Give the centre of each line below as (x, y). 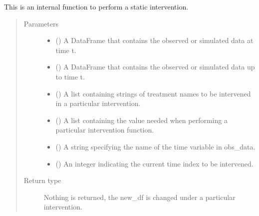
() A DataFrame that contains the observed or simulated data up (155, 67)
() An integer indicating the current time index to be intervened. (154, 163)
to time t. (70, 76)
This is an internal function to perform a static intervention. (96, 6)
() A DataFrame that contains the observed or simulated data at (154, 40)
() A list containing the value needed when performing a (141, 120)
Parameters (41, 23)
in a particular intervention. (98, 103)
